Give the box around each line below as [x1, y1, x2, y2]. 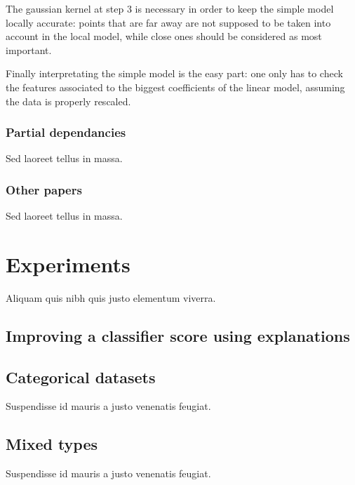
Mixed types [6, 433, 98, 455]
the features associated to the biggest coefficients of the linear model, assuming [6, 79, 345, 94]
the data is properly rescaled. [6, 93, 131, 108]
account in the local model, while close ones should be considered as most [6, 29, 322, 44]
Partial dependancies [6, 124, 126, 141]
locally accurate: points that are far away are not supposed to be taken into [6, 15, 331, 29]
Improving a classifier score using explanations [6, 324, 350, 346]
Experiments [6, 249, 130, 278]
